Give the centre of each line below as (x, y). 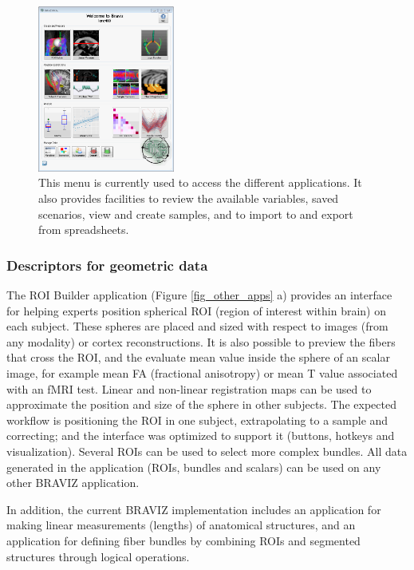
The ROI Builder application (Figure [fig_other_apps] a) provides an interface (199, 295)
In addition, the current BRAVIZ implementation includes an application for (194, 509)
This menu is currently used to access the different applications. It (200, 182)
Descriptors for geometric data (107, 265)
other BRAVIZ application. (73, 483)
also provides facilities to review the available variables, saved (189, 198)
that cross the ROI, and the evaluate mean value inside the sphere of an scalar (198, 357)
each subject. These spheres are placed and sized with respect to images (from (197, 326)
